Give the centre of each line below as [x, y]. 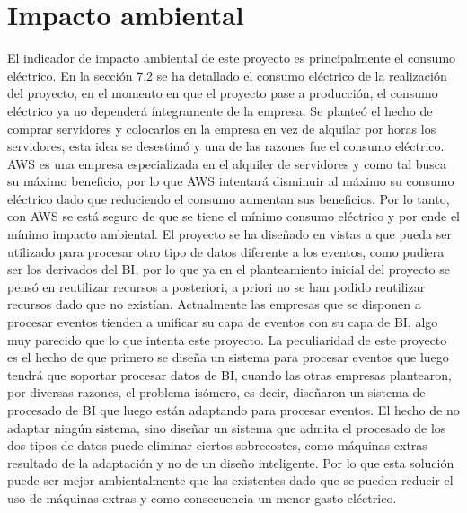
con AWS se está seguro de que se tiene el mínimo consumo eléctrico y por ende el [234, 216]
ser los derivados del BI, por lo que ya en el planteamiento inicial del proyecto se [229, 269]
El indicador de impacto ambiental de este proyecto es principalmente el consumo [232, 58]
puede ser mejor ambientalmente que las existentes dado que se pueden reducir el [230, 480]
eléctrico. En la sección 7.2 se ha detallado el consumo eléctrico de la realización [227, 75]
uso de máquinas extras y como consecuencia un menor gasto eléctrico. [202, 497]
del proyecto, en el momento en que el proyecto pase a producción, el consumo [223, 93]
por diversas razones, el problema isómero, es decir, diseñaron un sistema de [216, 392]
